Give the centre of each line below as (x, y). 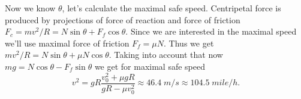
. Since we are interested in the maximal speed (211, 31)
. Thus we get (189, 43)
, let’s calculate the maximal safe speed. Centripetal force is (171, 8)
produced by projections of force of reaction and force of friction (123, 19)
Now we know (30, 8)
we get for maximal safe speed (150, 66)
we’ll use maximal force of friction (67, 43)
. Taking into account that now (166, 55)
